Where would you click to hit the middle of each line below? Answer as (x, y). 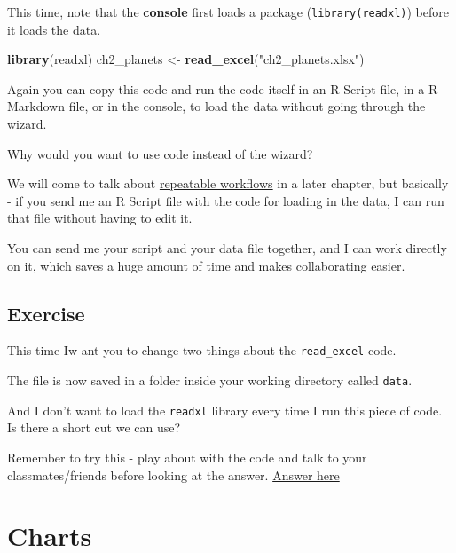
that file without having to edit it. (100, 218)
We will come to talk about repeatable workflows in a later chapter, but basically (228, 183)
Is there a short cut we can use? (94, 427)
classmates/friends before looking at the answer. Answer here (173, 474)
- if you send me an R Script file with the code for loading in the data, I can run (226, 200)
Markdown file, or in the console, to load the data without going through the (216, 106)
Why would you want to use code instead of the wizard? (160, 153)
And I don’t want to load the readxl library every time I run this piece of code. (225, 410)
